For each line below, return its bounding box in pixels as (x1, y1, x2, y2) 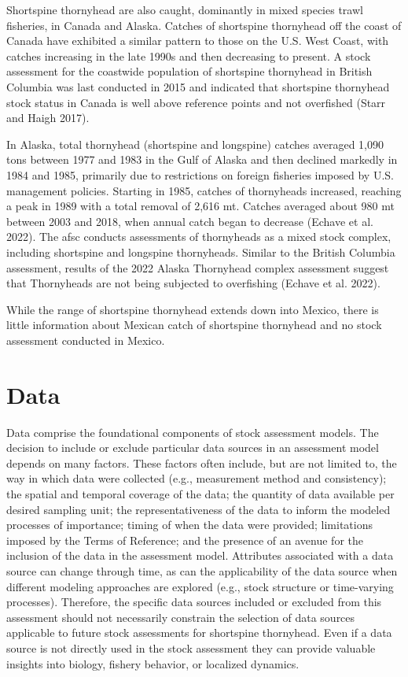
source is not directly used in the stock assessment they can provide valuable (6, 639, 376, 656)
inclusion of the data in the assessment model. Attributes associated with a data (6, 547, 394, 564)
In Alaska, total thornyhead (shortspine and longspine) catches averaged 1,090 (6, 135, 384, 152)
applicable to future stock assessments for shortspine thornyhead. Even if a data (6, 624, 392, 641)
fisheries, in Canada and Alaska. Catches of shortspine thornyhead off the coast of (6, 17, 402, 33)
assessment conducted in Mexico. (6, 331, 165, 348)
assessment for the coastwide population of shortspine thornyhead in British (6, 63, 373, 80)
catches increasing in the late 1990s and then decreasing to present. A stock (6, 47, 371, 64)
